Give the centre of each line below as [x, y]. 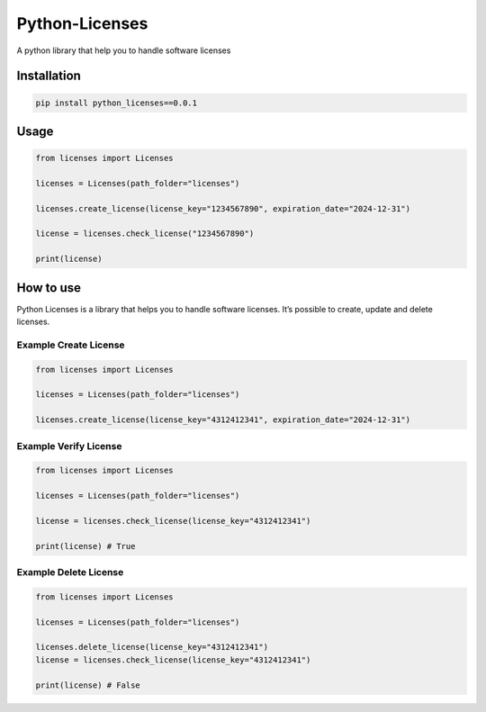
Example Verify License [69, 446]
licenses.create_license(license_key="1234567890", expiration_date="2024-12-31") [223, 208]
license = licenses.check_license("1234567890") [145, 234]
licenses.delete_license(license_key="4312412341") [152, 647]
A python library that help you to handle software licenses [124, 50]
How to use [49, 288]
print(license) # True [85, 546]
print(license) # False [88, 685]
